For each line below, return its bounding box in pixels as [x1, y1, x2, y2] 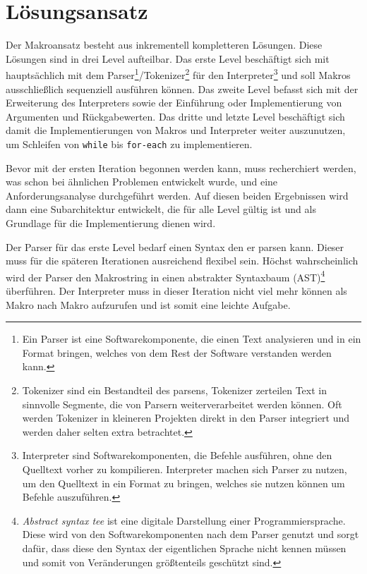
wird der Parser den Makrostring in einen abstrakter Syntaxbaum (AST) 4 [6, 267, 325, 284]
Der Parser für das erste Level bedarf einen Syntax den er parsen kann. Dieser [6, 239, 344, 254]
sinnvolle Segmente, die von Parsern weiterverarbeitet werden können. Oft [22, 396, 342, 411]
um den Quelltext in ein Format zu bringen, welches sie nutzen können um [22, 475, 345, 490]
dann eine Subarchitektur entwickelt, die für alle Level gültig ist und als [6, 202, 316, 216]
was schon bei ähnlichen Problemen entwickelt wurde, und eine [6, 174, 278, 189]
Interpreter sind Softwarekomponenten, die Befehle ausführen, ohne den [22, 448, 332, 463]
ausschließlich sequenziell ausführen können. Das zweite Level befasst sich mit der [6, 81, 359, 96]
